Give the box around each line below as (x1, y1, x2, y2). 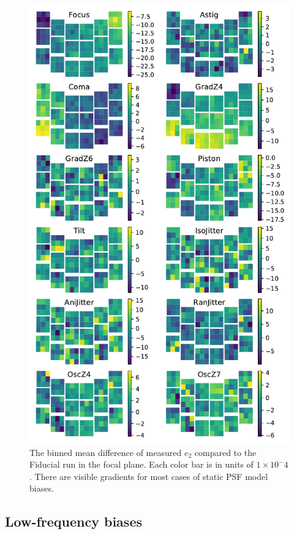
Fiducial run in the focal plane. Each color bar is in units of (29, 458, 254, 471)
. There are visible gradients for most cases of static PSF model (29, 469, 268, 482)
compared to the (194, 446, 257, 458)
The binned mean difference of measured (29, 446, 182, 458)
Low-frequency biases (5, 512, 142, 531)
